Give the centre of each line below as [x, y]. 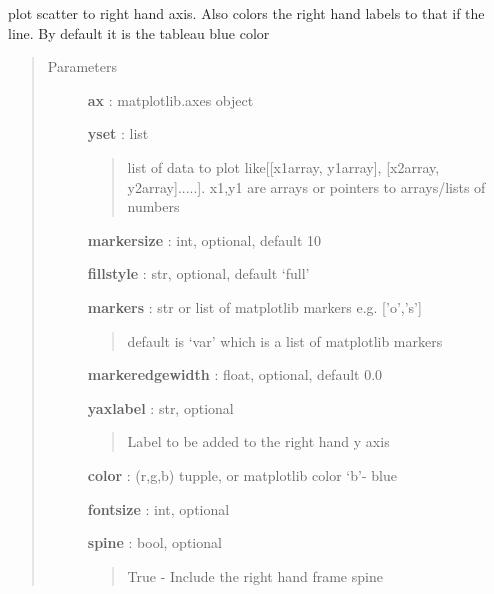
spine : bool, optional [154, 542]
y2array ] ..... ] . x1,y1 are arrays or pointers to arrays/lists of [306, 186]
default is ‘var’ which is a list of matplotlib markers [285, 340]
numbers [153, 206]
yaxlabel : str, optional [160, 407]
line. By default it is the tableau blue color [139, 32]
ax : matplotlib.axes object [170, 99]
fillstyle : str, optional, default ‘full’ [198, 273]
